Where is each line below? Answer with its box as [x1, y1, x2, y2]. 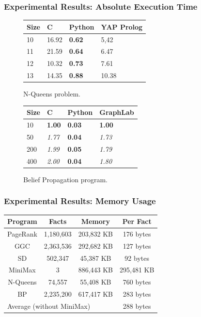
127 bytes [123, 240, 151, 251]
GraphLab [99, 107, 134, 117]
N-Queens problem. [23, 89, 80, 99]
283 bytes [123, 289, 151, 299]
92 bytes [124, 253, 149, 263]
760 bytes [123, 277, 151, 287]
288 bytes [123, 301, 151, 311]
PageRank [7, 228, 37, 238]
